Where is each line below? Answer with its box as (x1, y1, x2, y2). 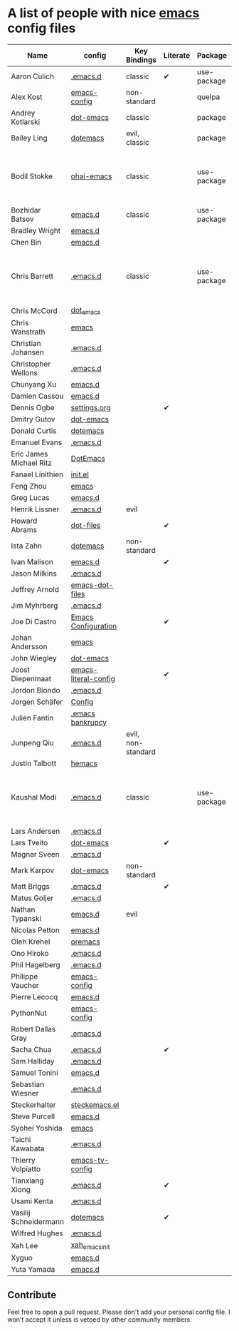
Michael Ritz (11, 458, 52, 468)
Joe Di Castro (11, 617, 57, 627)
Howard (11, 516, 38, 526)
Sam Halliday (11, 1056, 55, 1066)
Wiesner (11, 1088, 39, 1098)
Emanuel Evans (11, 437, 63, 447)
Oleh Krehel (11, 937, 51, 947)
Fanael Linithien (11, 469, 64, 479)
